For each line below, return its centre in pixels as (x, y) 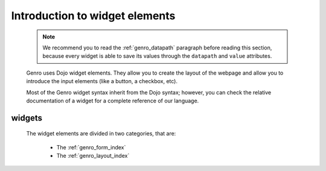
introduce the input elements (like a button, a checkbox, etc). (102, 81)
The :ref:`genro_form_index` (91, 147)
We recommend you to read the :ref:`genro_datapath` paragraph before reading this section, (157, 48)
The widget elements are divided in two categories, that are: (101, 134)
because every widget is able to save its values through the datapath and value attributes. (157, 56)
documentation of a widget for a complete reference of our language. (113, 101)
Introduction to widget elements (93, 16)
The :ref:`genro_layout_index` (93, 156)
